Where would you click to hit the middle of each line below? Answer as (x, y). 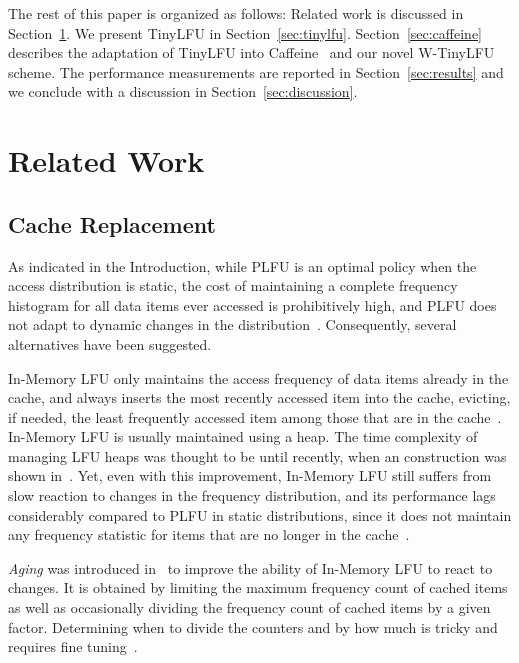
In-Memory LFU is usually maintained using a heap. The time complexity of (243, 436)
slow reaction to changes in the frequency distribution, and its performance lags (252, 495)
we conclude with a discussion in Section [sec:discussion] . (183, 91)
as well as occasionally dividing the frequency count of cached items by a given (249, 607)
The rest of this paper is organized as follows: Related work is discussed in (236, 13)
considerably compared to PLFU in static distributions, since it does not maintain (260, 514)
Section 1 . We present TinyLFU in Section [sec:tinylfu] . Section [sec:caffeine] (245, 32)
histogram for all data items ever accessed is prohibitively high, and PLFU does (252, 304)
